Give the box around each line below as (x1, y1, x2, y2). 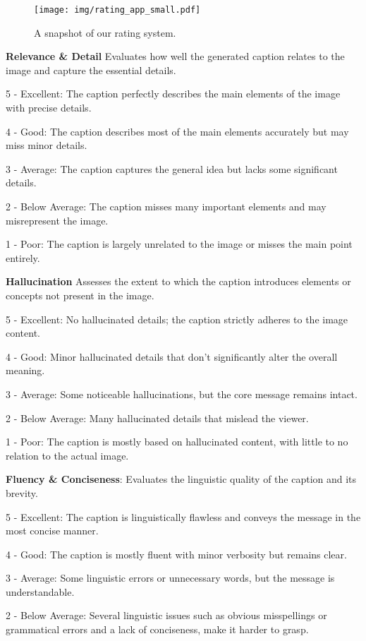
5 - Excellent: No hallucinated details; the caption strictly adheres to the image (6, 311, 348, 326)
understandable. (6, 584, 75, 599)
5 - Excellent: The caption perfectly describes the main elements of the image (6, 86, 341, 101)
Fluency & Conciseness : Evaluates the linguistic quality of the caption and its (6, 472, 357, 486)
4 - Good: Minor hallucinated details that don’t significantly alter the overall (6, 349, 338, 364)
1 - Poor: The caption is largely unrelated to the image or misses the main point (6, 236, 353, 251)
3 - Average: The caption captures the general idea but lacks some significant (6, 161, 338, 176)
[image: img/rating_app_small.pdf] (34, 5, 201, 15)
